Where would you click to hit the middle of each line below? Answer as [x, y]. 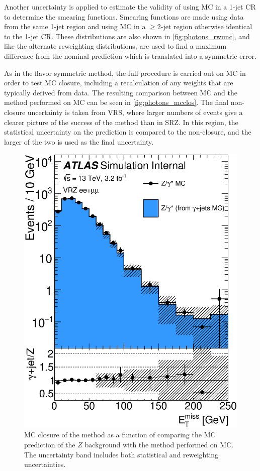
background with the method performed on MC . [159, 444]
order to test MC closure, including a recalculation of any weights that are [119, 83]
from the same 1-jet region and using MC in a [75, 26]
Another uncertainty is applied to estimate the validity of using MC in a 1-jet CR [130, 7]
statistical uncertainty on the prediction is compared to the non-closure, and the [128, 132]
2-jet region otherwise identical [205, 26]
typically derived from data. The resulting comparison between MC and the [121, 92]
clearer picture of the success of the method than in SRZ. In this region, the [121, 122]
